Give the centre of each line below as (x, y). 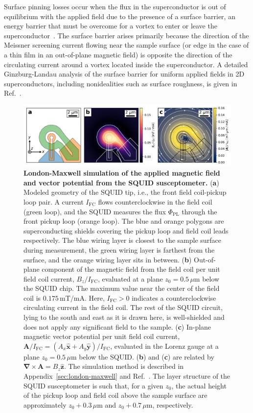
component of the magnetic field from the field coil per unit (131, 269)
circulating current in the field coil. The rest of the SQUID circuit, (123, 307)
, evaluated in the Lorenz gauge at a (164, 346)
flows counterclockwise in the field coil (155, 201)
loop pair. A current (54, 201)
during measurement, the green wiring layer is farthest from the (119, 249)
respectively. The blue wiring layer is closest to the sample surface (122, 240)
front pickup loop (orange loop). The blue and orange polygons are (124, 221)
